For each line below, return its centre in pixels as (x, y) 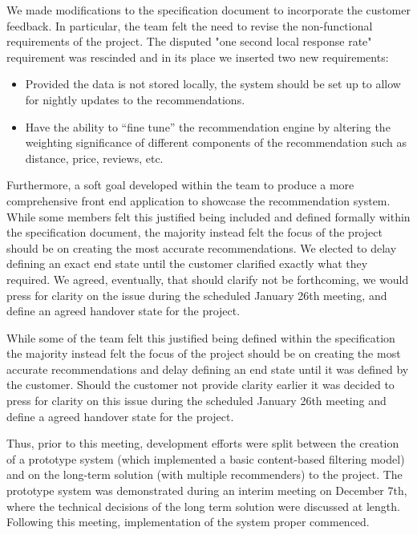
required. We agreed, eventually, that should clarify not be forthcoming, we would (208, 279)
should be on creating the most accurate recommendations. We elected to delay (202, 247)
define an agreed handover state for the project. (123, 311)
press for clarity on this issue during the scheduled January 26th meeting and (196, 401)
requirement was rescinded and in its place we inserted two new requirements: (198, 57)
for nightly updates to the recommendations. (135, 99)
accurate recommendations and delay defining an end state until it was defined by (208, 369)
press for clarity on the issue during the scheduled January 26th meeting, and (197, 295)
